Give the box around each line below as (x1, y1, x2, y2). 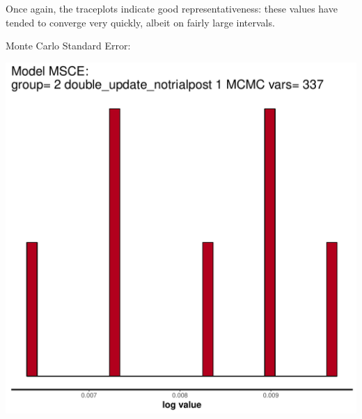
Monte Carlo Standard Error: (6, 38, 131, 53)
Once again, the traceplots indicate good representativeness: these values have (6, 1, 338, 15)
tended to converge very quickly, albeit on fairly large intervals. (6, 15, 275, 29)
